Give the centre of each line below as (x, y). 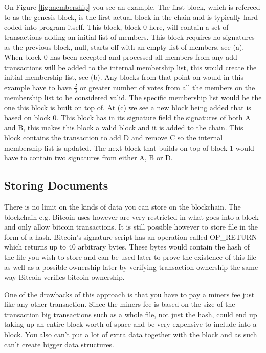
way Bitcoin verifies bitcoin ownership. (64, 277)
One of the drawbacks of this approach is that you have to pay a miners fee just (129, 294)
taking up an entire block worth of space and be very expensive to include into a (130, 324)
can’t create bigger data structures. (59, 344)
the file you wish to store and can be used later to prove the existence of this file (130, 256)
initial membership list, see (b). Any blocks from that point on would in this (124, 77)
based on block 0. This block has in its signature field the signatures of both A (127, 117)
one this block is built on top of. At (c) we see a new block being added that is (128, 107)
